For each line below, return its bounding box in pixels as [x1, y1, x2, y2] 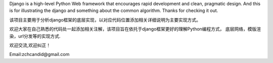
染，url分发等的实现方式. [9, 33, 61, 39]
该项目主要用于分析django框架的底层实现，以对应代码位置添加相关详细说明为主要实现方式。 [9, 16, 201, 22]
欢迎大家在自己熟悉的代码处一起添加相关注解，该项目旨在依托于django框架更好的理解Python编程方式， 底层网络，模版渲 [9, 26, 261, 32]
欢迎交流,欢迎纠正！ [9, 42, 51, 48]
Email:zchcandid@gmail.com [9, 51, 70, 57]
